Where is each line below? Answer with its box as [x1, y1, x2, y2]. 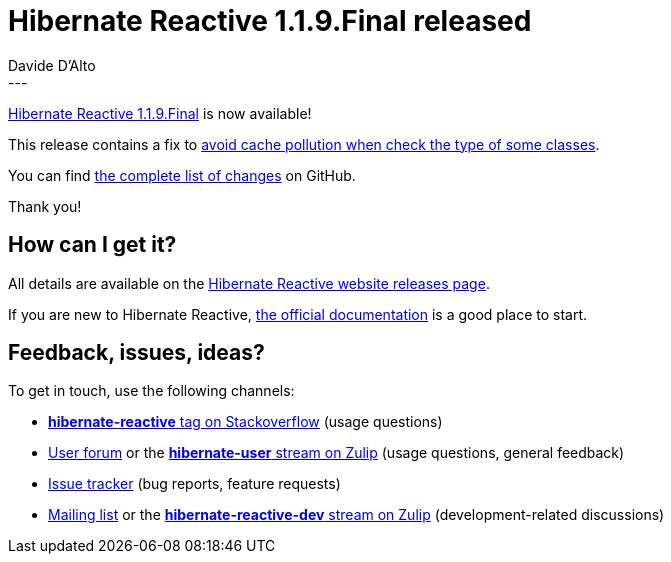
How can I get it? [8, 232, 177, 258]
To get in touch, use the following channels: [8, 382, 295, 400]
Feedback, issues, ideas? [8, 340, 265, 366]
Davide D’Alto [8, 56, 96, 74]
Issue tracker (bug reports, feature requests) [48, 475, 341, 493]
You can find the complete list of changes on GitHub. [8, 166, 356, 184]
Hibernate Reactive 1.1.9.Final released [8, 4, 532, 38]
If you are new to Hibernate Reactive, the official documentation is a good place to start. [8, 305, 588, 323]
